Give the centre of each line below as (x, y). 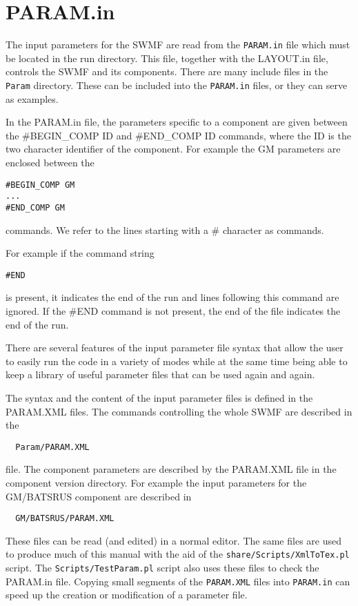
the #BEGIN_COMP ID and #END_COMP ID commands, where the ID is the (178, 135)
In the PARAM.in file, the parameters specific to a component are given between (177, 122)
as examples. (32, 98)
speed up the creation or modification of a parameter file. (127, 595)
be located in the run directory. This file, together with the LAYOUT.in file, (167, 58)
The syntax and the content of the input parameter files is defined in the (159, 397)
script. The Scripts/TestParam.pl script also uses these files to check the (162, 568)
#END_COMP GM (35, 207)
